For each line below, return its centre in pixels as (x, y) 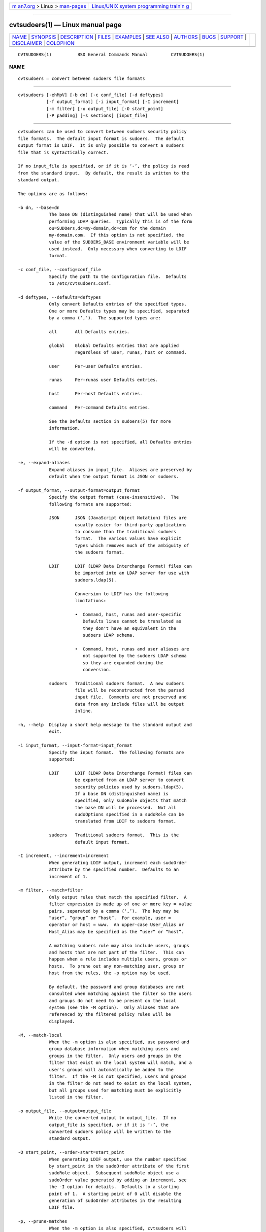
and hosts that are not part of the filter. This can (116, 952)
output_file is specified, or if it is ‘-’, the (109, 1125)
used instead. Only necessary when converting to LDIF (118, 249)
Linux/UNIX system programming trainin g (140, 6)
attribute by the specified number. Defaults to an (114, 870)
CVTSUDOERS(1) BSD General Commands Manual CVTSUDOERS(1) (111, 54)
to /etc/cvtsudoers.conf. (80, 284)
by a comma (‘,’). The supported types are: (105, 318)
